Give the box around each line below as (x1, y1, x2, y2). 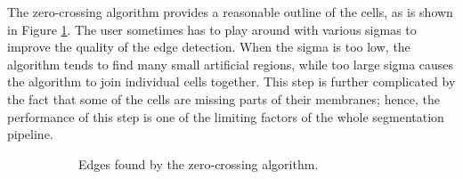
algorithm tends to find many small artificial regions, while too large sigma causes (7, 54, 454, 73)
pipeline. (7, 125, 53, 143)
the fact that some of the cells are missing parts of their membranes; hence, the (7, 89, 440, 108)
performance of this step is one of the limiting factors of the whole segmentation (7, 107, 444, 126)
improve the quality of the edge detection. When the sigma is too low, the (7, 37, 410, 56)
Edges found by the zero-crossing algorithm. (78, 154, 319, 173)
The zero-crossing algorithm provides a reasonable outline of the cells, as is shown (7, 3, 453, 20)
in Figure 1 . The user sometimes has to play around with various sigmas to (7, 20, 417, 38)
